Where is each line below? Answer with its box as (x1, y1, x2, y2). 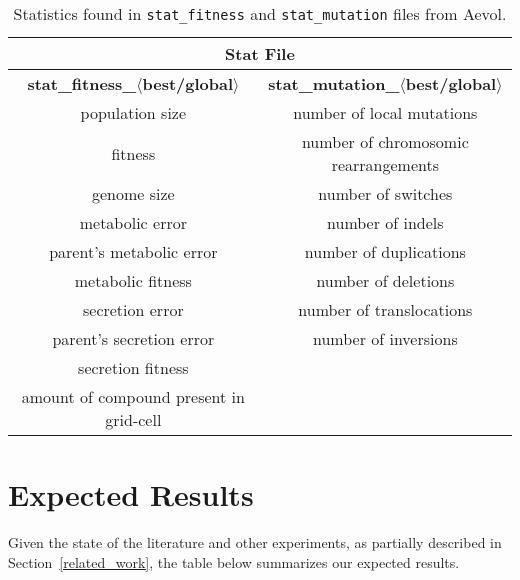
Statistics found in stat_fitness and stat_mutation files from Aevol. (13, 2, 507, 25)
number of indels (327, 211, 444, 234)
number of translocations (298, 298, 473, 321)
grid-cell (105, 408, 162, 431)
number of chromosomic (301, 130, 469, 153)
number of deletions (316, 269, 455, 292)
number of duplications (304, 240, 466, 263)
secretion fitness (78, 356, 189, 379)
